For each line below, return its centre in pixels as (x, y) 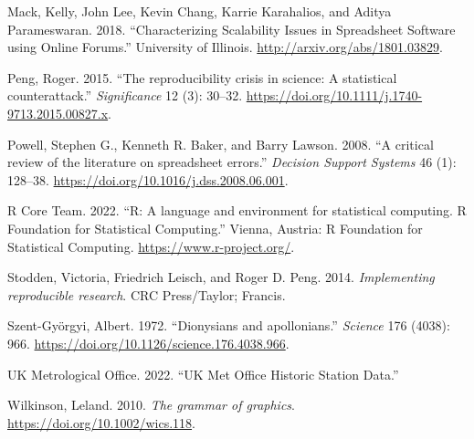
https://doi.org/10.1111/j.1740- (334, 95)
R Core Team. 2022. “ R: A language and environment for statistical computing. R (237, 210)
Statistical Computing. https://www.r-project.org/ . (151, 246)
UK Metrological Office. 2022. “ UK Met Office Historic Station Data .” (203, 374)
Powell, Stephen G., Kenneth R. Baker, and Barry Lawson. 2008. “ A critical (221, 144)
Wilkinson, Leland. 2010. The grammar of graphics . (151, 405)
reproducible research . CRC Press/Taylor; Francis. (147, 294)
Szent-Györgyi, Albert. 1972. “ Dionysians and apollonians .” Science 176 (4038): (229, 325)
